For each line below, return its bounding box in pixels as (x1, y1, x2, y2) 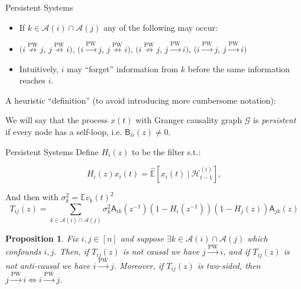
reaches (19, 74, 46, 86)
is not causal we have (122, 245, 199, 258)
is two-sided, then (197, 259, 261, 271)
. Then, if (54, 245, 89, 258)
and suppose (120, 232, 164, 245)
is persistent (253, 114, 296, 126)
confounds (5, 245, 41, 258)
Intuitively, (19, 62, 59, 75)
